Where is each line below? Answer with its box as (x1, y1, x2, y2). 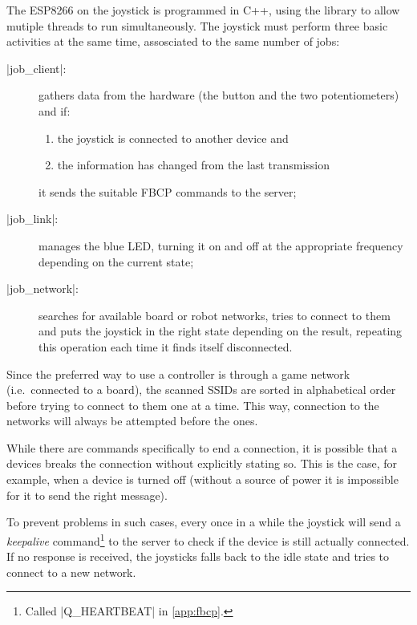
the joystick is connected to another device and (57, 129, 289, 146)
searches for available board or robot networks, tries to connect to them (38, 306, 391, 323)
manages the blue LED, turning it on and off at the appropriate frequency (38, 237, 403, 254)
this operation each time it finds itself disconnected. (38, 338, 293, 355)
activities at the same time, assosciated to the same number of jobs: (6, 33, 340, 50)
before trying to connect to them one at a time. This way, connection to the (6, 396, 379, 413)
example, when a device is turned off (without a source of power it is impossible (6, 471, 399, 488)
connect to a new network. (6, 563, 136, 580)
